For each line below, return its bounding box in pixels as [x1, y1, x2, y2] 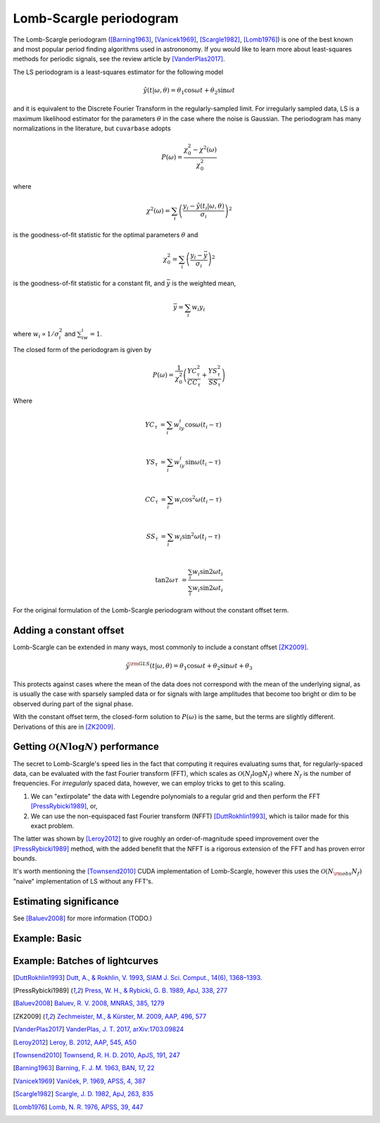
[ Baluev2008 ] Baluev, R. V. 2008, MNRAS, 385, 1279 [13, 999, 165, 1008]
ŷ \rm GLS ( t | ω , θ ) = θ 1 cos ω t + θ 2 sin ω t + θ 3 [125, 660, 253, 672]
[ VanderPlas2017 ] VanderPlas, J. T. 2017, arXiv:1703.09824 [13, 1025, 184, 1034]
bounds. [13, 854, 37, 862]
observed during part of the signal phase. [13, 699, 134, 708]
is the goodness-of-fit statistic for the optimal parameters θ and [13, 231, 198, 239]
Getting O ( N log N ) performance [13, 741, 160, 753]
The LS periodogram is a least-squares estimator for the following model [13, 68, 224, 76]
